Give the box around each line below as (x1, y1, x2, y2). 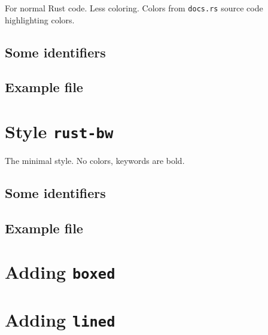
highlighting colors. (5, 13, 75, 26)
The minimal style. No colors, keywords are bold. (5, 154, 185, 167)
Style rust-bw (5, 119, 114, 143)
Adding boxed (5, 260, 115, 284)
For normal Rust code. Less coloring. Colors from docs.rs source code (5, 2, 263, 14)
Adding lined (5, 307, 115, 331)
